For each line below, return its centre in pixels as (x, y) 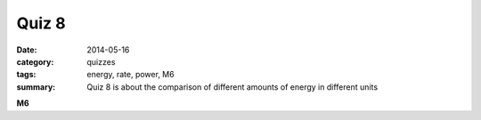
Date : (27, 50)
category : (35, 61)
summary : (36, 87)
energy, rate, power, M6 (130, 75)
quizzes (101, 61)
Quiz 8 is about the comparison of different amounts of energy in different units (232, 87)
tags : (26, 75)
